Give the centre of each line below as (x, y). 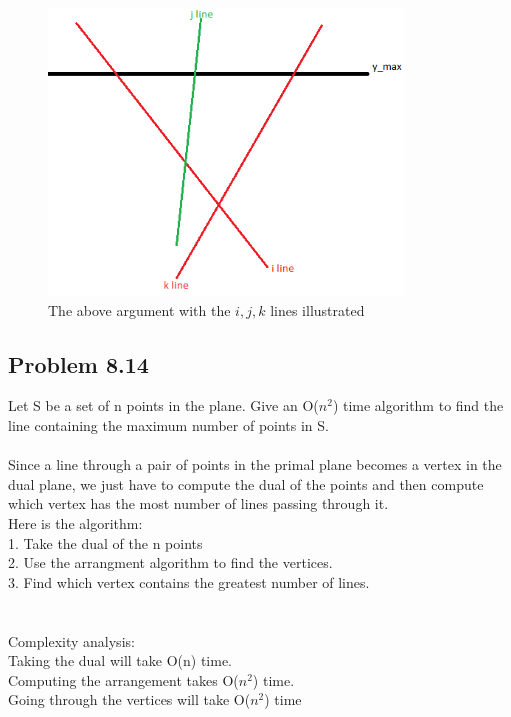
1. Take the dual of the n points (105, 542)
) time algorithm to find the (418, 405)
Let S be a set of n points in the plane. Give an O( (163, 405)
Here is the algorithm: (75, 522)
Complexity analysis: (71, 640)
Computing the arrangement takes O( (123, 679)
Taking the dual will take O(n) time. (120, 660)
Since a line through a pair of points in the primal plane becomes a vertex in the (255, 464)
